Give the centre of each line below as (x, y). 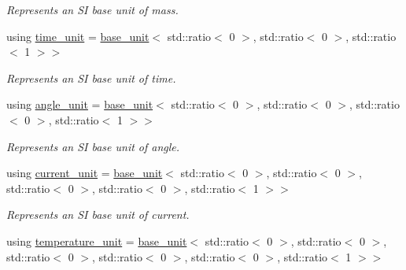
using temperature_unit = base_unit (97, 240)
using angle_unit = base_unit (80, 104)
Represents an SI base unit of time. (91, 78)
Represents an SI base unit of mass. (92, 9)
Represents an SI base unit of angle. (93, 146)
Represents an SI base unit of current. (98, 215)
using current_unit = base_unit (85, 173)
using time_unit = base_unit (78, 36)
